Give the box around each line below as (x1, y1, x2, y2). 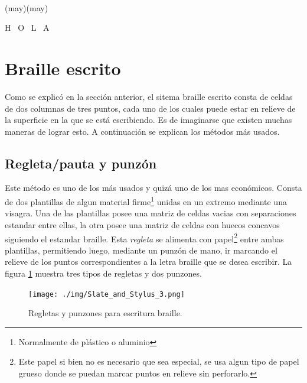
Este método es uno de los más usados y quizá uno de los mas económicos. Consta (5, 181, 302, 194)
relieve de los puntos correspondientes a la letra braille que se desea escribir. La (5, 255, 292, 268)
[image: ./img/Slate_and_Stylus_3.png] (28, 290, 185, 298)
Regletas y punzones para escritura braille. (28, 307, 182, 319)
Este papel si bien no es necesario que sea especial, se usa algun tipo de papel (18, 355, 299, 368)
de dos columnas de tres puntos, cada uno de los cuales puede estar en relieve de (5, 102, 296, 114)
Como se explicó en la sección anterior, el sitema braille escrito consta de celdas (5, 90, 293, 102)
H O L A (5, 21, 50, 34)
